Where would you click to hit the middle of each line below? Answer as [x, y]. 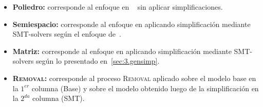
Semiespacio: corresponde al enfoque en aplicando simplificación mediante [131, 24]
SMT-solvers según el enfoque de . [67, 34]
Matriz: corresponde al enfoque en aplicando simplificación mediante [122, 51]
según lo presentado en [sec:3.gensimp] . [98, 61]
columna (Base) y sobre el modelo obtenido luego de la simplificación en [145, 88]
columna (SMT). [59, 98]
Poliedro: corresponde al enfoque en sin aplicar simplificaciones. [118, 7]
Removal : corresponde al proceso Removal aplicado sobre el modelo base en [134, 78]
